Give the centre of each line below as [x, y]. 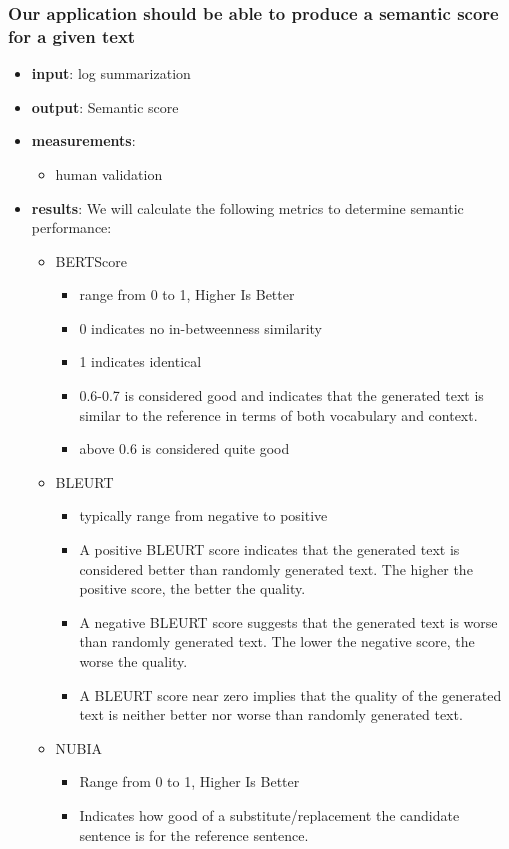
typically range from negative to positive [203, 515]
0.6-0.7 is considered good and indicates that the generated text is [281, 395]
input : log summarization [111, 73]
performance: [71, 227]
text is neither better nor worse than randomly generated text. [271, 714]
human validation [109, 173]
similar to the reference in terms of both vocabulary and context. [278, 414]
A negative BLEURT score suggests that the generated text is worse [288, 621]
